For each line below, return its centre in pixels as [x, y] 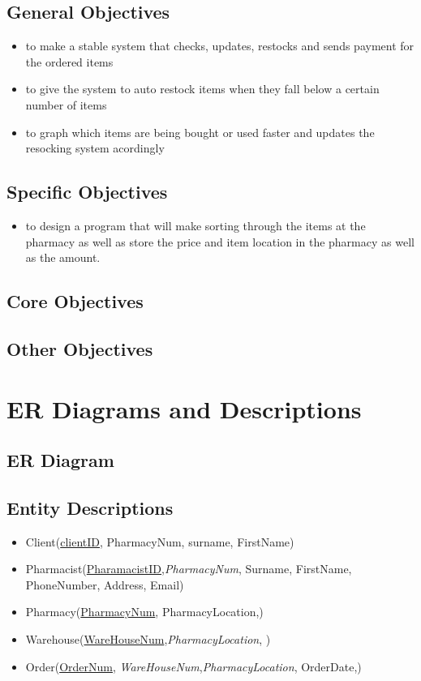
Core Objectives [75, 301]
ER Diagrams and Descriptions [184, 408]
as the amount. [63, 257]
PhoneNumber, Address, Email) [105, 584]
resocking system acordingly [95, 148]
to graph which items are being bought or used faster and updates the [200, 132]
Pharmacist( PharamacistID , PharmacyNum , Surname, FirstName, [189, 569]
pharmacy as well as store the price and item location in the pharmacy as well [220, 241]
